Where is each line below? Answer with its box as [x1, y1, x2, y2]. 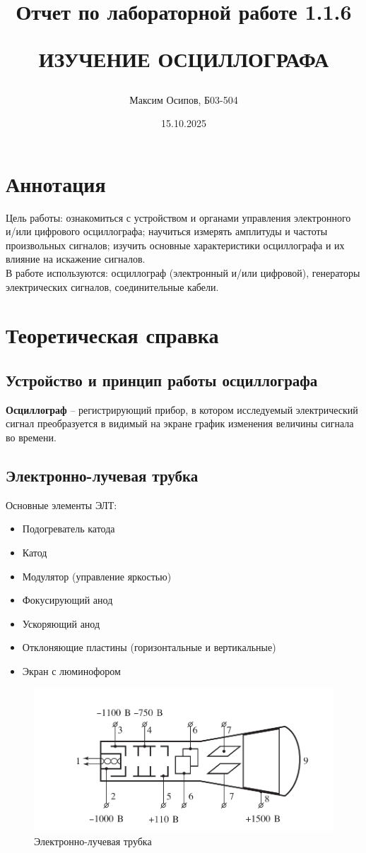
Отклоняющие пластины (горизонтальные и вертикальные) [22, 640, 276, 655]
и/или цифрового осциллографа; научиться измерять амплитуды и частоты [6, 224, 328, 239]
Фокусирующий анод [22, 592, 113, 607]
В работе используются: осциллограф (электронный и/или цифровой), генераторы [6, 266, 360, 280]
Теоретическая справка [6, 321, 219, 350]
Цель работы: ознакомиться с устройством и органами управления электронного [6, 210, 351, 225]
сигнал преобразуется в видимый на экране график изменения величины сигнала [6, 416, 354, 431]
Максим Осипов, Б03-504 [129, 92, 238, 107]
